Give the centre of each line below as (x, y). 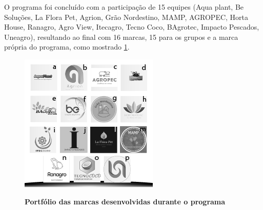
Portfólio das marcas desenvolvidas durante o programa (125, 201)
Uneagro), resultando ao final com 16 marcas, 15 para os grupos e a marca (121, 37)
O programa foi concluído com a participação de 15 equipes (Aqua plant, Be (124, 7)
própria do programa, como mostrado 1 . (67, 47)
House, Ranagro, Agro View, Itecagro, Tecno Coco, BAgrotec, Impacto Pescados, (132, 27)
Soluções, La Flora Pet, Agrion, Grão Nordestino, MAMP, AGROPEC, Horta (126, 17)
